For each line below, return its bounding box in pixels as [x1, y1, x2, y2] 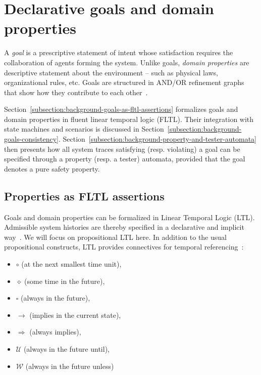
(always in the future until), [23, 343, 110, 354]
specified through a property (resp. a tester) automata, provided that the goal [4, 153, 245, 164]
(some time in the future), [24, 275, 105, 286]
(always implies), [29, 326, 81, 337]
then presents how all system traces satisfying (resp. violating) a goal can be [4, 143, 240, 154]
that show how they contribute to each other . [4, 87, 148, 97]
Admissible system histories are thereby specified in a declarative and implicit [4, 222, 244, 232]
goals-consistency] [4, 134, 59, 144]
